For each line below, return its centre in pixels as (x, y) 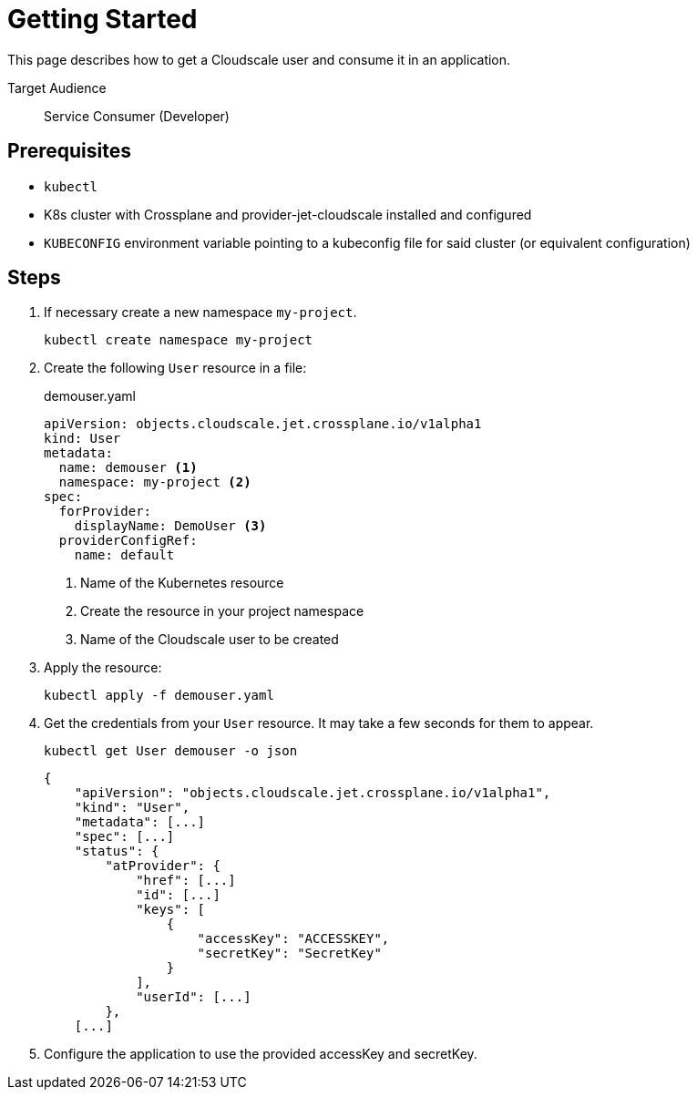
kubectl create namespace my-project (179, 340)
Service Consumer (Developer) (137, 116)
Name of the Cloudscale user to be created (210, 640)
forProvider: (105, 512)
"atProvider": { (163, 866)
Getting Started (102, 19)
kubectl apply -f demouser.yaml (159, 696)
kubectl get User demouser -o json (171, 751)
